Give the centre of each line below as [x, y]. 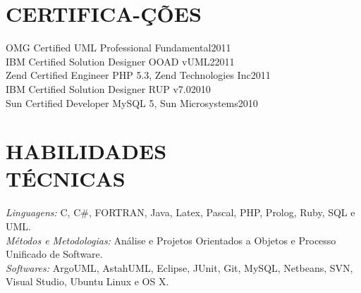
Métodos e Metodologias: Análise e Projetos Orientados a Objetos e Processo [171, 240]
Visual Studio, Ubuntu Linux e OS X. [87, 281]
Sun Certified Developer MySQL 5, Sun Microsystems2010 [132, 102]
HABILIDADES [86, 151]
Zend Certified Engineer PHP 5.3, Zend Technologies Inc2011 [138, 75]
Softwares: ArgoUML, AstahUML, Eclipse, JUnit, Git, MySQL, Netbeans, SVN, [179, 267]
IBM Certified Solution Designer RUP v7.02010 [108, 88]
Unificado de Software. [54, 254]
